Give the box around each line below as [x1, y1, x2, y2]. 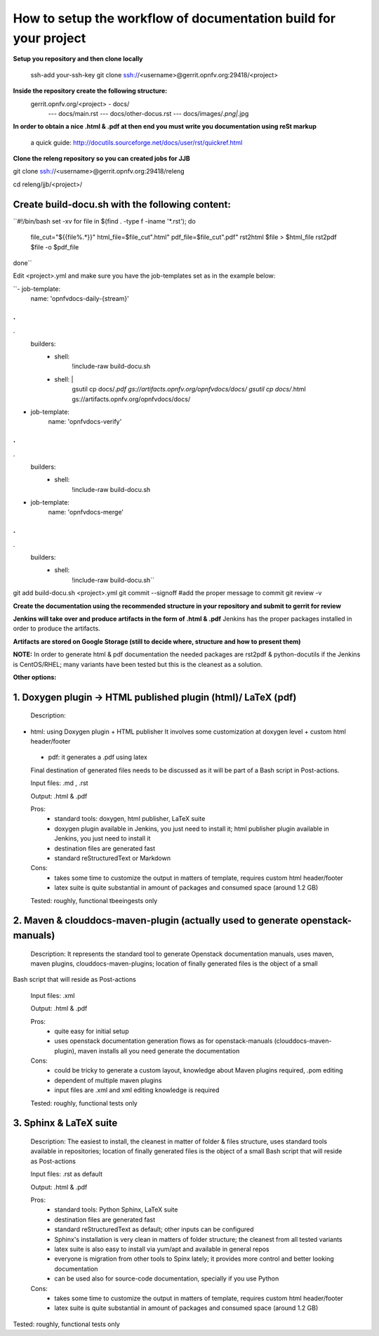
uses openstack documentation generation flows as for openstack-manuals [54, 1037, 273, 1045]
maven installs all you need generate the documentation [77, 1046, 240, 1055]
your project [13, 30, 86, 46]
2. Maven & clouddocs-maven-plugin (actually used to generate [13, 914, 299, 927]
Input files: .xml [30, 991, 75, 999]
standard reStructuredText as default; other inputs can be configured [54, 1225, 254, 1233]
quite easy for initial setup [54, 1027, 129, 1035]
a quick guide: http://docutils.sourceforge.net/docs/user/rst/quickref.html [30, 138, 243, 147]
